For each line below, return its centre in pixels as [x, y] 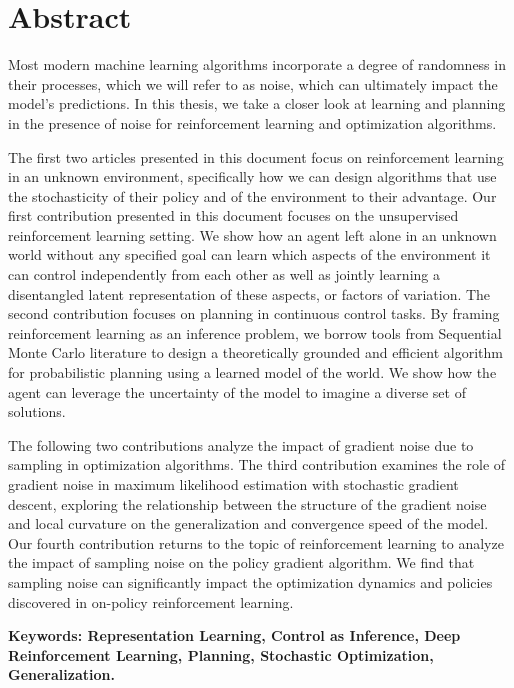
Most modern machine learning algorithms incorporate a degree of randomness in [257, 64]
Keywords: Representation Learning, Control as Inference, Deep [234, 635]
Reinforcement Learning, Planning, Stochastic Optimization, [221, 654]
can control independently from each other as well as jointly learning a [224, 274]
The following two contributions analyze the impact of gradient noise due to [241, 444]
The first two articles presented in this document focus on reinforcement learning [256, 156]
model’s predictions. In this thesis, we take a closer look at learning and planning [257, 103]
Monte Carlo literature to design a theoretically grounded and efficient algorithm [255, 352]
